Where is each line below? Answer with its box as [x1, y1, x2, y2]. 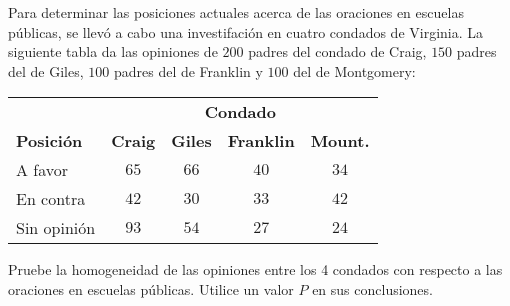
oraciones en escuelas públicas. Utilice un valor [8, 278, 294, 299]
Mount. [310, 129, 370, 153]
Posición [16, 129, 83, 153]
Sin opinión [16, 216, 96, 240]
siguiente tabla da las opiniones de [8, 41, 218, 62]
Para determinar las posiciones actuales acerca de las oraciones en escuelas [8, 2, 464, 22]
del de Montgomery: [293, 60, 416, 81]
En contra [16, 187, 86, 211]
